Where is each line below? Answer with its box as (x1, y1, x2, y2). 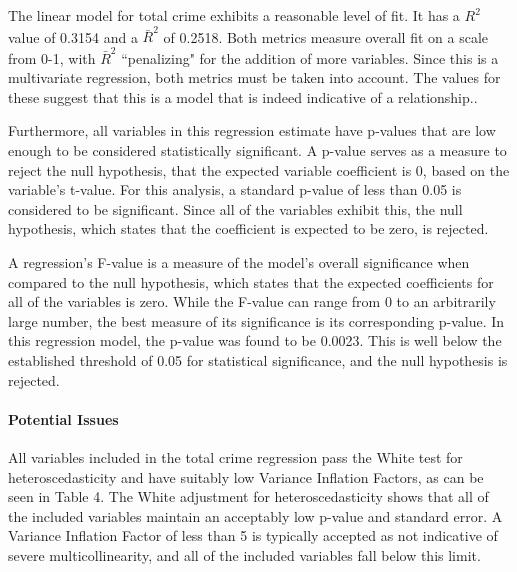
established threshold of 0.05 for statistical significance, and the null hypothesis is (8, 349, 508, 370)
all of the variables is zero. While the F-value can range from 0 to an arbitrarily (8, 291, 496, 312)
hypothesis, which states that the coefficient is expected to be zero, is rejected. (8, 218, 489, 239)
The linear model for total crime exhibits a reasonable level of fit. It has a (8, 5, 460, 25)
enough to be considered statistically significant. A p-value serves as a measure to (8, 140, 507, 160)
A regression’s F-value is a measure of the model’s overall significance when (8, 251, 470, 272)
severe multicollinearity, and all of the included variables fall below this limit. (8, 544, 481, 565)
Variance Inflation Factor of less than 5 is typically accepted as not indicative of (8, 525, 498, 546)
